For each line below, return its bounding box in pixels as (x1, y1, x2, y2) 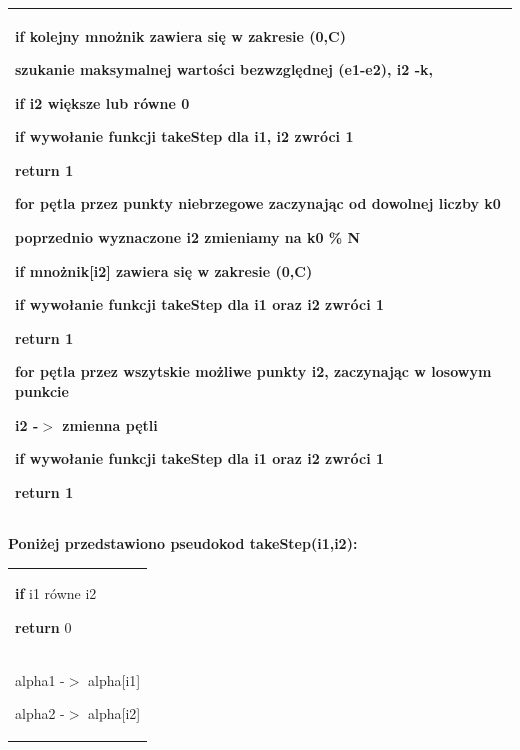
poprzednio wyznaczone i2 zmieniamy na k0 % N (15, 227, 361, 248)
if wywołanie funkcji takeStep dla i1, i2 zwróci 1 (15, 126, 354, 147)
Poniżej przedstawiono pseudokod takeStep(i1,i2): (8, 532, 358, 553)
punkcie (15, 381, 69, 402)
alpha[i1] (88, 669, 141, 690)
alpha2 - (15, 703, 65, 724)
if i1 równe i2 (15, 583, 97, 604)
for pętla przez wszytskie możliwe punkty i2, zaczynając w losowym (15, 361, 492, 382)
